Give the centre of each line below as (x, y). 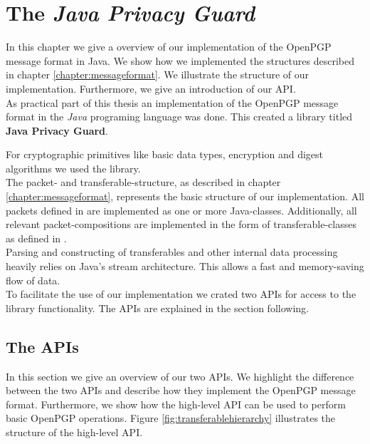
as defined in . (36, 238)
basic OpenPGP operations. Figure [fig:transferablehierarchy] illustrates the (171, 418)
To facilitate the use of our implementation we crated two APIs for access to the (181, 294)
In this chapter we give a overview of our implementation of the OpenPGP (169, 47)
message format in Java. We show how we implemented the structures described (180, 60)
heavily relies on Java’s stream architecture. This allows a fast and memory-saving (185, 266)
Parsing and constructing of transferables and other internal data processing (172, 252)
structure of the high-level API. (74, 432)
